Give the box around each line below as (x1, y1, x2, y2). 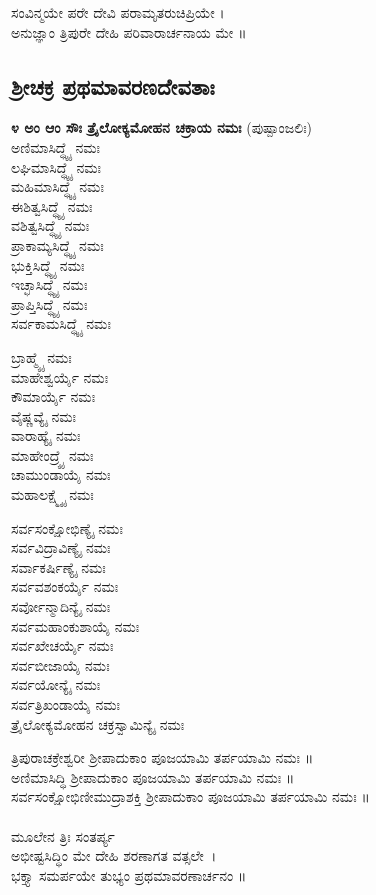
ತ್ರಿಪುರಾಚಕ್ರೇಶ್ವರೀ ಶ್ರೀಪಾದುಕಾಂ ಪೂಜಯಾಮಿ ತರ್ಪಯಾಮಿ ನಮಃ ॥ (11, 747, 314, 768)
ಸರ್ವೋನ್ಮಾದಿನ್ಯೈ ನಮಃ (11, 596, 111, 617)
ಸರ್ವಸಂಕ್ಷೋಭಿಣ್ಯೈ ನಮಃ (11, 517, 123, 538)
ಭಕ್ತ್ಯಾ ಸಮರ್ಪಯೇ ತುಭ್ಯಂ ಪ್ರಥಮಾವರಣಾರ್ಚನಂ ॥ (11, 864, 247, 885)
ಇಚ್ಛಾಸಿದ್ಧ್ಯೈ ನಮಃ (11, 274, 88, 295)
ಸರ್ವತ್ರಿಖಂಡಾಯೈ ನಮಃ (11, 694, 121, 715)
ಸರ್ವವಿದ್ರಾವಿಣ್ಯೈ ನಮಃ (11, 537, 111, 558)
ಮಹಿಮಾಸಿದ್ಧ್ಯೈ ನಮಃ (11, 176, 104, 197)
